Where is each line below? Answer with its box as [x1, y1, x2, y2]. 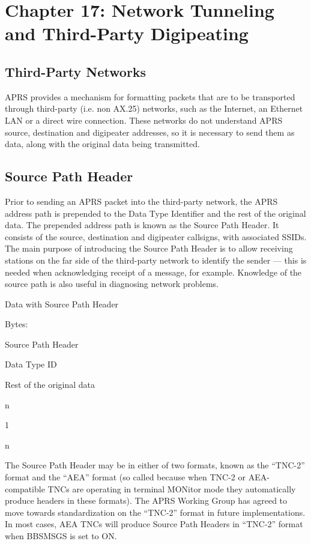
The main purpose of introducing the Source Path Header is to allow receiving [5, 242, 293, 255]
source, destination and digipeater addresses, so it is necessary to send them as [5, 125, 295, 138]
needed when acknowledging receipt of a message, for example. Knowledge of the [5, 265, 302, 278]
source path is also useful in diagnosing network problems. [5, 277, 219, 290]
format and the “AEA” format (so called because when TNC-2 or [5, 471, 246, 483]
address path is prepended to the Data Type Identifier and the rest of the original [5, 207, 306, 219]
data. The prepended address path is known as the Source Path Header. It [5, 219, 279, 231]
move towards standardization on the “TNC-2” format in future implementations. [5, 506, 306, 518]
